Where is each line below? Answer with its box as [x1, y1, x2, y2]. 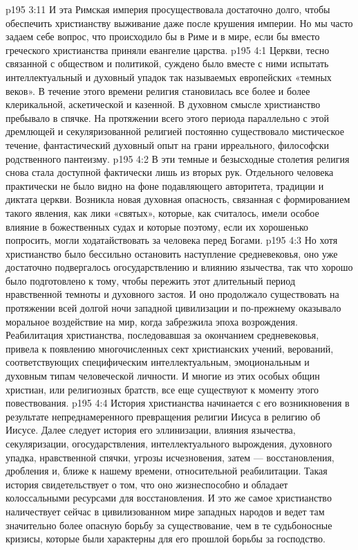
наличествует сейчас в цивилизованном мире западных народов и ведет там [6, 504, 325, 518]
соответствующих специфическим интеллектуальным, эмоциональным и [6, 355, 310, 369]
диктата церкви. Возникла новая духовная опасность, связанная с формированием [6, 192, 350, 206]
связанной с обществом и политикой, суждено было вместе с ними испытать [6, 56, 329, 71]
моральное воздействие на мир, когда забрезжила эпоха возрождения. [6, 314, 298, 328]
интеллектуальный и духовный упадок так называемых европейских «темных [6, 69, 332, 84]
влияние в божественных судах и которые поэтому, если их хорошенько [6, 219, 309, 233]
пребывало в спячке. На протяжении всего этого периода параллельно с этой [6, 110, 329, 125]
